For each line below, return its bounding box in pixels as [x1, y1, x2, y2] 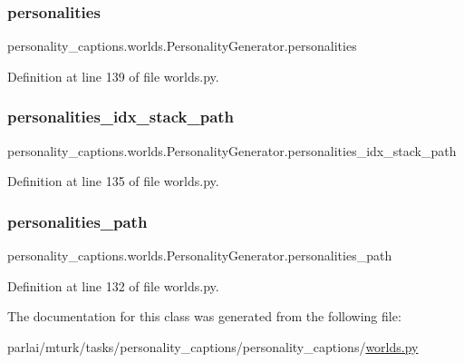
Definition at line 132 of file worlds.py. [7, 276, 219, 295]
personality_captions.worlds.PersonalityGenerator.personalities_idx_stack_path [7, 141, 457, 160]
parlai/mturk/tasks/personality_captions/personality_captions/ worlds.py [7, 337, 419, 356]
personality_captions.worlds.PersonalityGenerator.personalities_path [7, 246, 392, 265]
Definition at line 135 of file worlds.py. [7, 172, 219, 191]
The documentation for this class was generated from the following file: [7, 307, 401, 326]
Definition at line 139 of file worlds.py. [7, 66, 219, 85]
